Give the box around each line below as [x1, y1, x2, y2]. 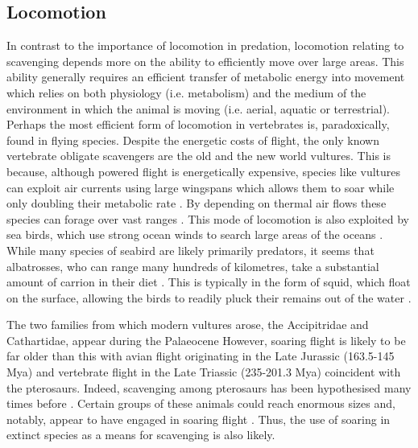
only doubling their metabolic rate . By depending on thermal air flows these [6, 195, 387, 212]
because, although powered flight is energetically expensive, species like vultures [6, 162, 401, 179]
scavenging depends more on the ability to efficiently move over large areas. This [6, 52, 404, 69]
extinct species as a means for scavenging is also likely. [6, 426, 275, 443]
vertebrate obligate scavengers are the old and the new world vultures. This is [6, 147, 391, 164]
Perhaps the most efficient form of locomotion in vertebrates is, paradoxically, [6, 116, 390, 133]
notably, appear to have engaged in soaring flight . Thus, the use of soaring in [6, 410, 391, 427]
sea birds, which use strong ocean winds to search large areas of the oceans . [6, 226, 383, 243]
